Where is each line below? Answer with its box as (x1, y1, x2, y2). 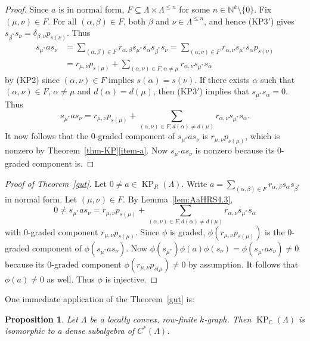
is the (265, 225, 285, 238)
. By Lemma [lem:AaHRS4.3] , (123, 192, 233, 205)
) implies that (199, 85, 249, 97)
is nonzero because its (195, 144, 275, 156)
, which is (245, 130, 280, 142)
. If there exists (194, 73, 250, 85)
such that (260, 73, 295, 85)
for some (179, 3, 210, 15)
